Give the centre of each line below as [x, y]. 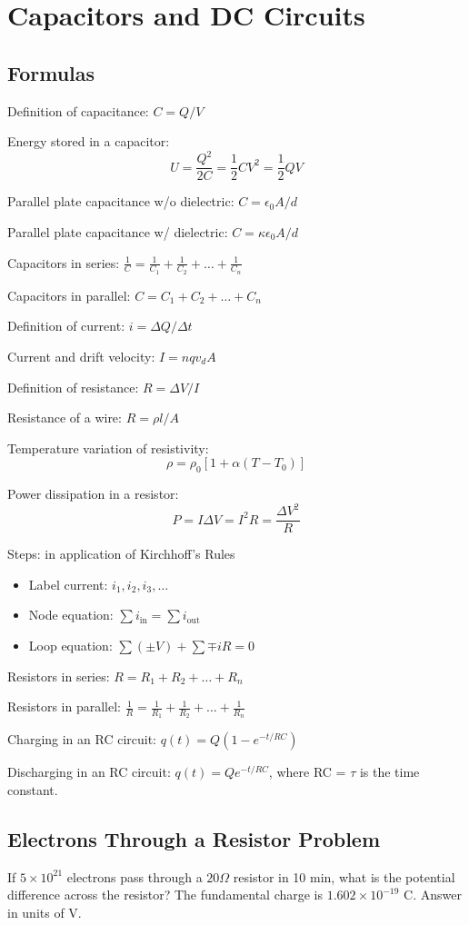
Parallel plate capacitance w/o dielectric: [121, 201]
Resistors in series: [59, 676]
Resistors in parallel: [64, 706]
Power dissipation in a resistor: [93, 494]
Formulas [51, 72]
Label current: [68, 584]
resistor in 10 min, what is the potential [344, 876]
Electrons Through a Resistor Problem [194, 839]
